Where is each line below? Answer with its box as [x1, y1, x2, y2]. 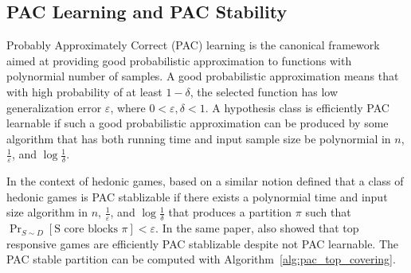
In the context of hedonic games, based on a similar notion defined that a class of [6, 173, 404, 189]
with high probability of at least [6, 83, 162, 99]
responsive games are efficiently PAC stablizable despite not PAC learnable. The [6, 235, 399, 252]
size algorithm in [6, 204, 88, 220]
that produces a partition [168, 204, 292, 220]
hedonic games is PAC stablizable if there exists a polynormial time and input [6, 188, 388, 205]
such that [305, 204, 351, 220]
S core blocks [54, 224, 118, 236]
